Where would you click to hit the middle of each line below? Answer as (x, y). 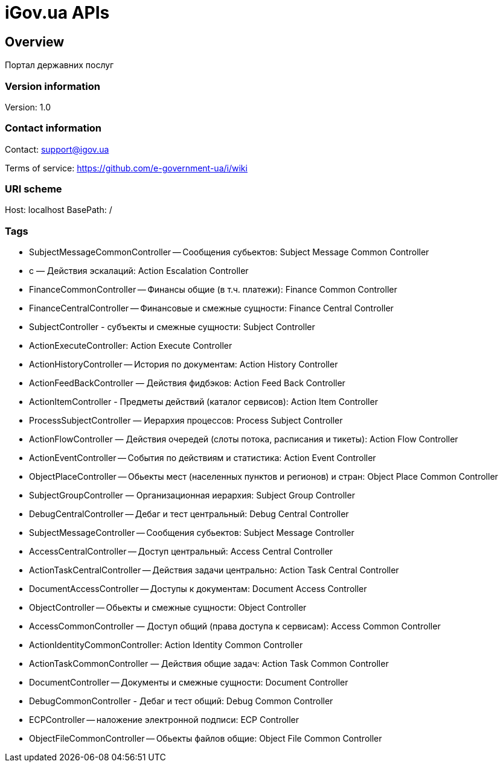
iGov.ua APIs (57, 13)
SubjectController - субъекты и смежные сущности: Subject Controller (172, 327)
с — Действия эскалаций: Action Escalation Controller (139, 271)
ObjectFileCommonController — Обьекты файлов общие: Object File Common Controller (206, 739)
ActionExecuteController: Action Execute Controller (131, 346)
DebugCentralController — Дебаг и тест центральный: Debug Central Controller (189, 514)
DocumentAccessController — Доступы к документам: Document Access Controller (198, 589)
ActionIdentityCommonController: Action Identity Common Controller (166, 645)
